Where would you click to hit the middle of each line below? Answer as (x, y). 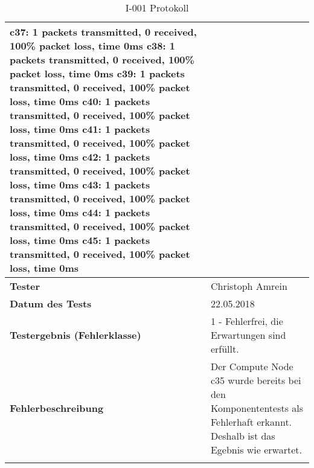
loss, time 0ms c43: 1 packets (80, 184)
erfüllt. (225, 349)
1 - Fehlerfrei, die (247, 321)
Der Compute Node (252, 366)
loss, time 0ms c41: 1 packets (80, 129)
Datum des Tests (51, 303)
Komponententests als (257, 408)
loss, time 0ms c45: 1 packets (80, 240)
